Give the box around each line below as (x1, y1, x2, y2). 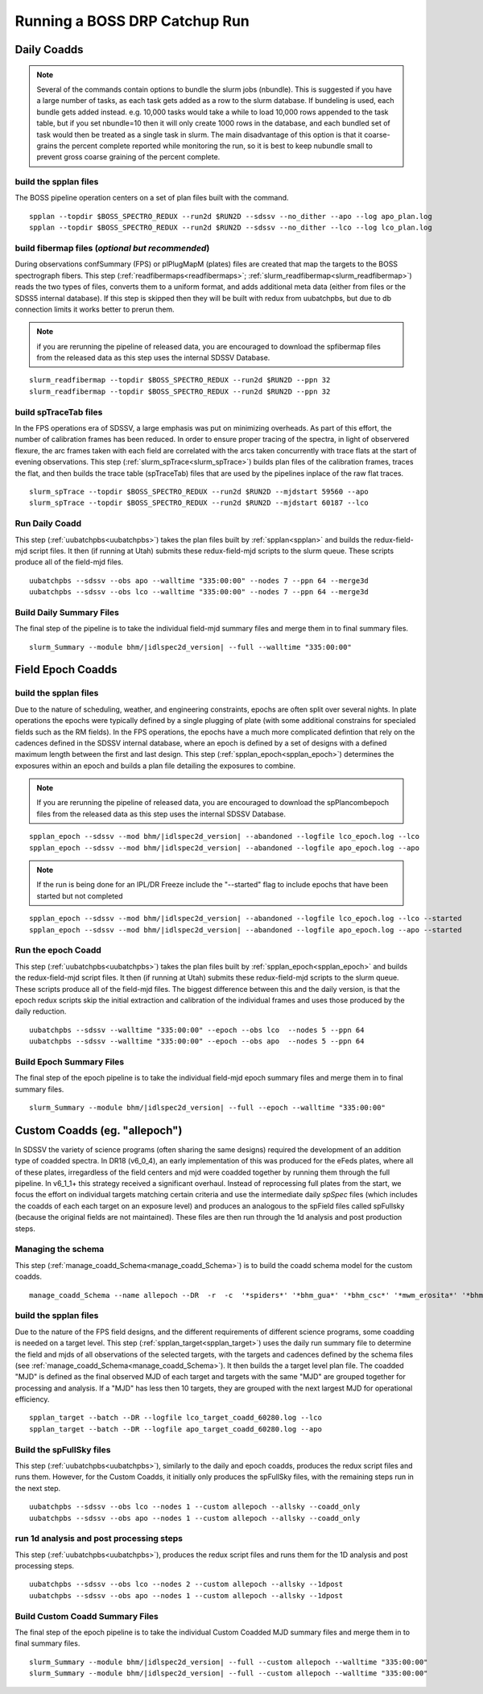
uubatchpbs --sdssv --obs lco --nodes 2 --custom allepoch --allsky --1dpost (29, 1580, 344, 1589)
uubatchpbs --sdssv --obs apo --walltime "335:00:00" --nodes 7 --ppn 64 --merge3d (29, 576, 369, 585)
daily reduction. (14, 1006, 67, 1016)
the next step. (14, 1483, 61, 1493)
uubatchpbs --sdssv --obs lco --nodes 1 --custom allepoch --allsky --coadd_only (29, 1502, 361, 1511)
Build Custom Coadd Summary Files (14, 1610, 159, 1622)
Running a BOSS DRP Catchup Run (14, 12, 250, 30)
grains (36, 141, 58, 151)
